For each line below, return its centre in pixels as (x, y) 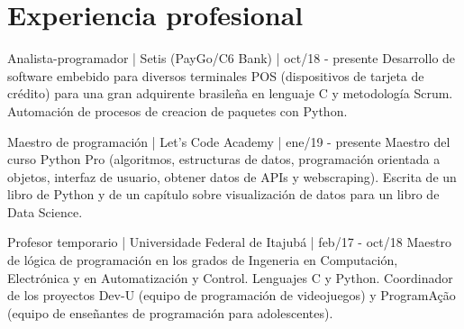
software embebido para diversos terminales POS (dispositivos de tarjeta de (216, 75)
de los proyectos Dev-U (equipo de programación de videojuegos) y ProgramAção (232, 295)
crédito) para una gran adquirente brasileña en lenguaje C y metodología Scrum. (230, 93)
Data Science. (45, 211)
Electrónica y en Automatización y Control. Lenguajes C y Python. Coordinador (230, 277)
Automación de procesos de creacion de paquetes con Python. (177, 110)
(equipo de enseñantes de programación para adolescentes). (170, 312)
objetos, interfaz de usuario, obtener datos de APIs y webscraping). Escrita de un (232, 176)
